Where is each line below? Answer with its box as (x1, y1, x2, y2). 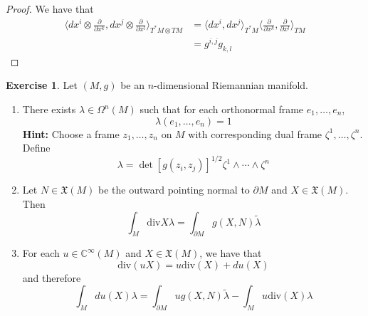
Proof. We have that (6, 1, 94, 16)
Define (22, 140, 51, 155)
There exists (22, 102, 76, 117)
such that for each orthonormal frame (140, 102, 304, 117)
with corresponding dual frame (188, 126, 322, 141)
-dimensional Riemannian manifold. (154, 78, 308, 93)
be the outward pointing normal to (98, 182, 250, 197)
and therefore (22, 270, 81, 285)
